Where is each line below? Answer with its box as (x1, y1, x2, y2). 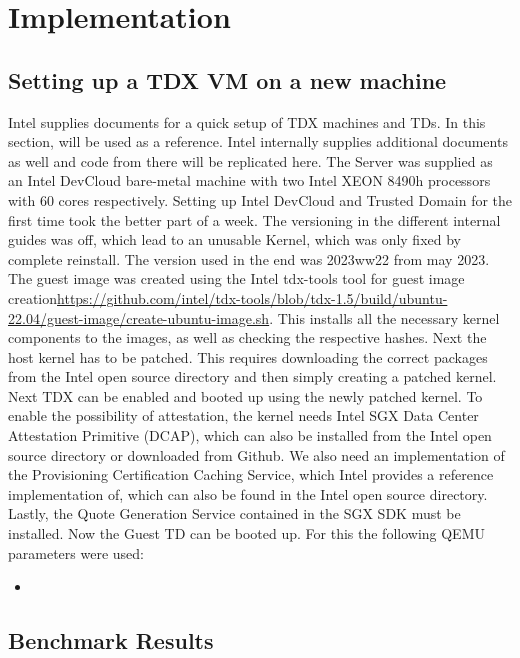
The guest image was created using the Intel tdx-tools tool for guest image (8, 268, 465, 289)
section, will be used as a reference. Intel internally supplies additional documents (8, 131, 508, 152)
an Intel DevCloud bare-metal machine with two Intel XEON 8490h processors (8, 170, 491, 191)
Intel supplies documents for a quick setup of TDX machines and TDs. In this (8, 111, 486, 132)
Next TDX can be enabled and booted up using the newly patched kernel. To (8, 385, 483, 406)
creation (8, 287, 58, 308)
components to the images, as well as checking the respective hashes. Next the (8, 327, 487, 348)
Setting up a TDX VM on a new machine (8, 64, 447, 95)
